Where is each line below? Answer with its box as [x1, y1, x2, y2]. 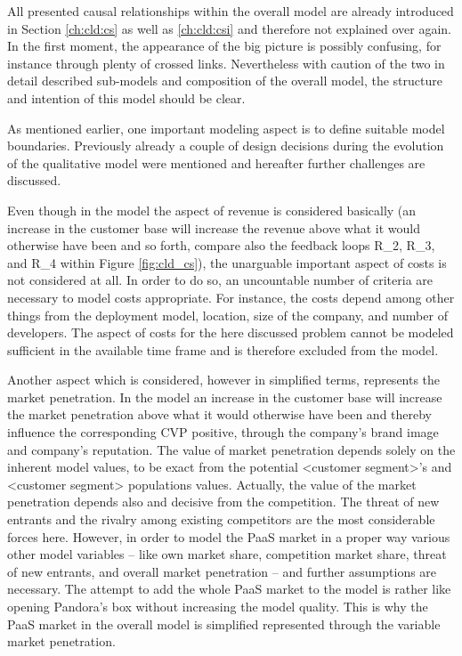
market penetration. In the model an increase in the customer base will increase [7, 387, 442, 406]
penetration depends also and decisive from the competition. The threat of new [7, 492, 440, 511]
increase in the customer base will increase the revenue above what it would [7, 218, 420, 237]
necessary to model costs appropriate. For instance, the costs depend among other [7, 288, 455, 306]
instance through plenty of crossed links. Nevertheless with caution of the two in [7, 53, 445, 72]
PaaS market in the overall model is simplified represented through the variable [7, 614, 441, 633]
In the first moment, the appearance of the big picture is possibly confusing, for [7, 36, 442, 55]
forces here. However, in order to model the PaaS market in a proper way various [7, 527, 450, 546]
